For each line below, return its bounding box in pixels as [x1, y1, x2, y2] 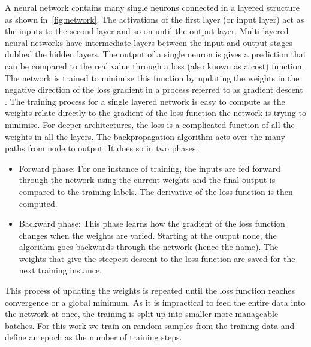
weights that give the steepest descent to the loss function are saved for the [19, 252, 295, 264]
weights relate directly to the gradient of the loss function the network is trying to [5, 106, 306, 119]
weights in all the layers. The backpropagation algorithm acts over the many [5, 130, 285, 142]
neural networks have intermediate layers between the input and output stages [5, 36, 292, 48]
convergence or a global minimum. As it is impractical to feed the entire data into [5, 296, 306, 308]
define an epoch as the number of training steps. [5, 331, 182, 343]
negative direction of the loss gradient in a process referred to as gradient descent [5, 83, 303, 96]
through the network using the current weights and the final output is [19, 173, 276, 186]
